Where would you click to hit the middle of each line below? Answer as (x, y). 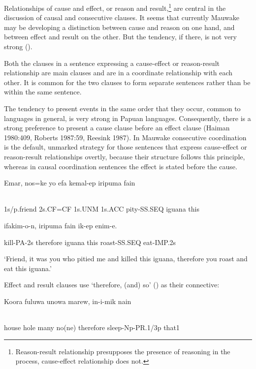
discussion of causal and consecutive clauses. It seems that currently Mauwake (122, 17)
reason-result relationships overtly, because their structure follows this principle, (125, 156)
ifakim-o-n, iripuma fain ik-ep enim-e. (61, 225)
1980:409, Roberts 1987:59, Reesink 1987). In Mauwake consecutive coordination (125, 137)
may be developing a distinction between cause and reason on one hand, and (119, 27)
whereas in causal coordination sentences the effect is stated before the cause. (121, 166)
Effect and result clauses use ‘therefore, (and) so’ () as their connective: (112, 285)
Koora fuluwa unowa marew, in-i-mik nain (68, 301)
